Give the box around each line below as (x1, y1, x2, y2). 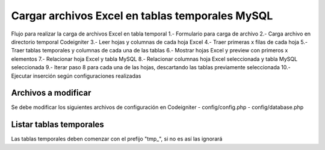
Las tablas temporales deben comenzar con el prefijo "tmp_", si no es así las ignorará (11, 136, 223, 143)
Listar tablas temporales (11, 119, 105, 130)
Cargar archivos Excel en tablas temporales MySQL (11, 9, 273, 22)
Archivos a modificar (11, 88, 91, 98)
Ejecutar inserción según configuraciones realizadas (11, 72, 141, 80)
